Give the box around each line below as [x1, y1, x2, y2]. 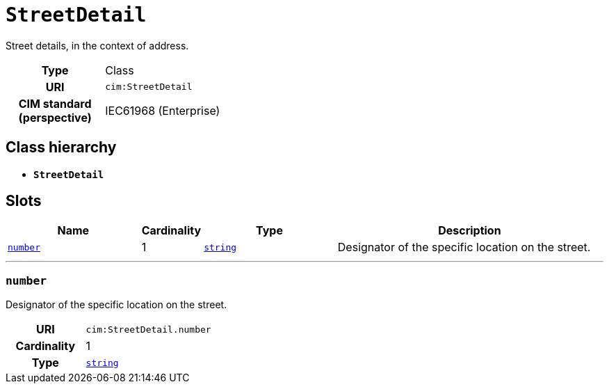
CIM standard [18, 96, 92, 111]
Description [438, 223, 501, 238]
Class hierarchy [6, 138, 117, 157]
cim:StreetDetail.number [86, 324, 211, 335]
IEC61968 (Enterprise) [105, 103, 220, 118]
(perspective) [18, 110, 92, 125]
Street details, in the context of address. [6, 39, 189, 51]
